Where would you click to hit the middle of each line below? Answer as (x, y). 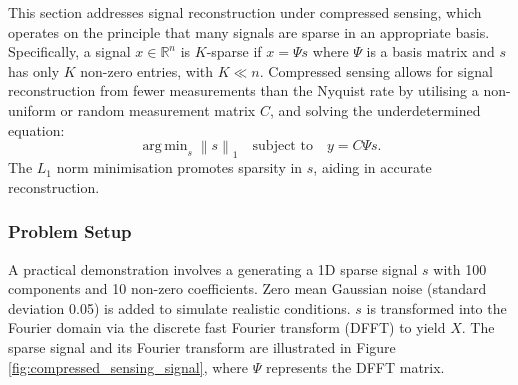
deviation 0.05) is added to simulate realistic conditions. (179, 307)
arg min (165, 146)
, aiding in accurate (372, 167)
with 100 (460, 268)
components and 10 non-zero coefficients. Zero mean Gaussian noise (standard (247, 288)
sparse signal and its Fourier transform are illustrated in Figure (202, 346)
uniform (32, 109)
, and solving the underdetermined (375, 109)
